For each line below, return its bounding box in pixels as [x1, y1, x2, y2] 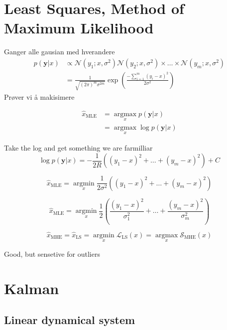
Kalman [4, 278, 59, 298]
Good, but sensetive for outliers [4, 248, 100, 259]
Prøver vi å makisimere [4, 91, 75, 102]
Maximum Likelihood [4, 17, 154, 38]
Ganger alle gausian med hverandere [4, 46, 115, 57]
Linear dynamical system [4, 312, 135, 328]
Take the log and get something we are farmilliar [4, 142, 153, 153]
